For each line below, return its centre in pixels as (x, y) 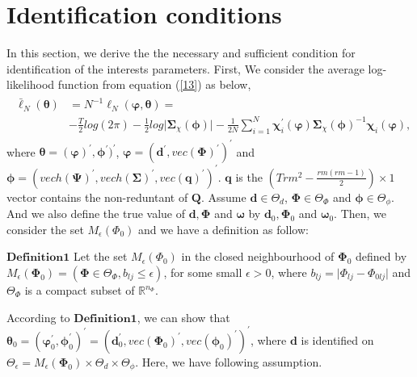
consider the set (45, 229)
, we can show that (183, 317)
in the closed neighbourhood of (258, 256)
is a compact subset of (80, 290)
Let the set (101, 256)
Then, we (364, 214)
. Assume (223, 197)
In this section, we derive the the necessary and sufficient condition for (181, 53)
